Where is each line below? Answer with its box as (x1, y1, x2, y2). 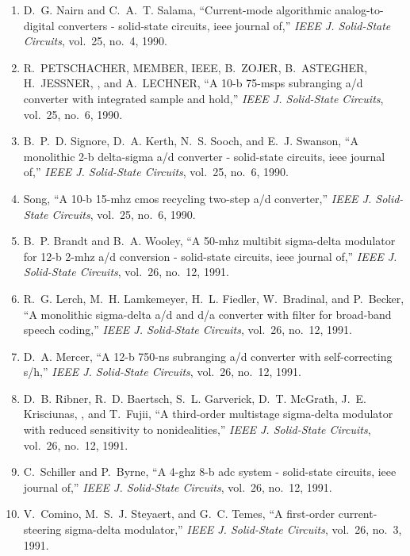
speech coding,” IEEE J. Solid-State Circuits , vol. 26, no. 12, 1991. (23, 321, 352, 338)
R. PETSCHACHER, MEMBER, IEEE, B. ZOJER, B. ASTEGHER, (23, 59, 368, 75)
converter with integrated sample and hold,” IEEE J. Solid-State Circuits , (23, 90, 384, 106)
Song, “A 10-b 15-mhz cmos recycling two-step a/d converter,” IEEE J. (23, 190, 372, 206)
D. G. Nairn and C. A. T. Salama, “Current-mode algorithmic (23, 2, 331, 17)
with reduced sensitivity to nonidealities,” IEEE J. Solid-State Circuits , (23, 421, 371, 438)
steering (23, 521, 62, 538)
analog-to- (335, 2, 384, 17)
